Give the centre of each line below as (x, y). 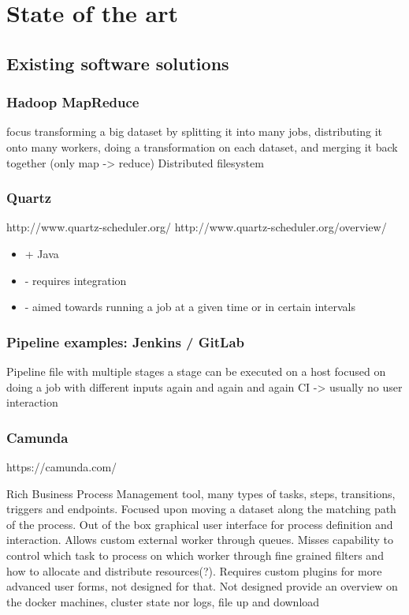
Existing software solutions (118, 63)
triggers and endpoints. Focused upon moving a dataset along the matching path (201, 509)
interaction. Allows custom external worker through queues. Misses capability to (200, 540)
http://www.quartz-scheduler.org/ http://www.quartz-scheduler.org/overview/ (197, 227)
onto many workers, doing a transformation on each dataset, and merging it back (202, 146)
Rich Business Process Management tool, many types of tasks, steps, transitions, (201, 493)
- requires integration (76, 280)
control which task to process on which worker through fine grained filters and (195, 555)
